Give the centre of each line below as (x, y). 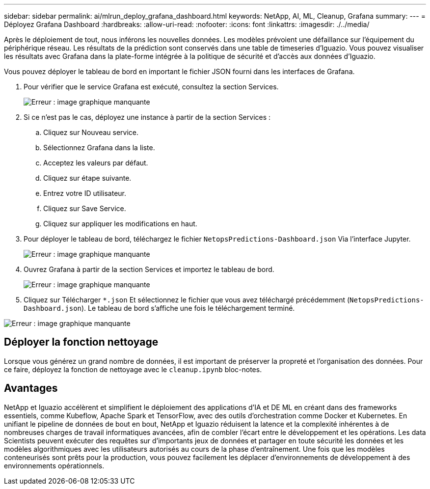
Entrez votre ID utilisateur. (85, 193)
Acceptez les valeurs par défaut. (96, 163)
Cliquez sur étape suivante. (87, 178)
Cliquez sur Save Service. (85, 208)
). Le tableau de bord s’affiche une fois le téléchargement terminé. (188, 308)
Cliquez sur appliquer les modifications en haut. (120, 224)
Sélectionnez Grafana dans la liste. (99, 148)
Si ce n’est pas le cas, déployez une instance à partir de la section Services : (147, 117)
